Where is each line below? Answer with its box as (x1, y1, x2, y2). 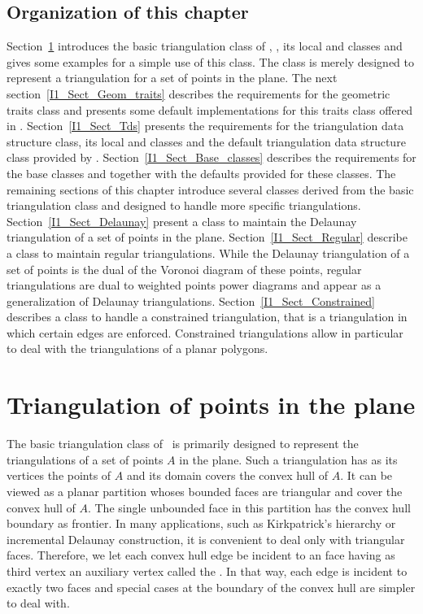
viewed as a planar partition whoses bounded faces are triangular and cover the (7, 482, 403, 499)
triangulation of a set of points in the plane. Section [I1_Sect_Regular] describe (7, 229, 408, 246)
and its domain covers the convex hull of (126, 467, 329, 484)
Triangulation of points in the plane (7, 388, 416, 421)
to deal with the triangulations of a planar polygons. (7, 340, 268, 357)
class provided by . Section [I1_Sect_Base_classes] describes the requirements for (7, 149, 416, 166)
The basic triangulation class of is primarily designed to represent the (7, 435, 359, 452)
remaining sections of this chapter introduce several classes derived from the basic (7, 181, 414, 198)
